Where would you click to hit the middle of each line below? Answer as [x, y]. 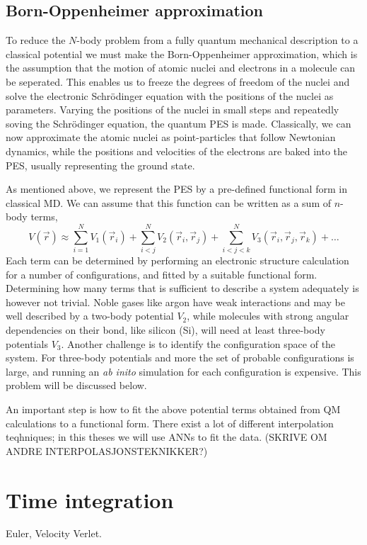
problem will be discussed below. [76, 385]
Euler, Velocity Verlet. [54, 533]
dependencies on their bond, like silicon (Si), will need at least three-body [165, 330]
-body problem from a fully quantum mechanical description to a [217, 40]
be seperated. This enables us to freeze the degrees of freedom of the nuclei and [178, 81]
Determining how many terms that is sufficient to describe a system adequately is [182, 288]
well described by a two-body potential [90, 316]
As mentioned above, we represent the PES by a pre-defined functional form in [176, 189]
